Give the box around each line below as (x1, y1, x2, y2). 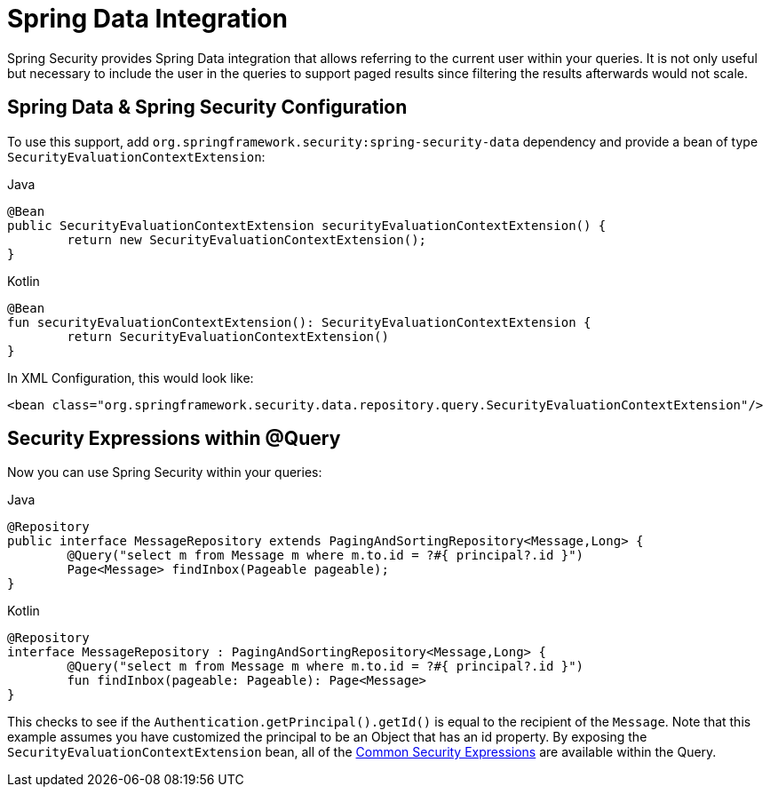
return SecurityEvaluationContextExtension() (67, 329, 389, 344)
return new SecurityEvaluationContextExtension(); (67, 232, 427, 247)
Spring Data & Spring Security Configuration (7, 96, 408, 119)
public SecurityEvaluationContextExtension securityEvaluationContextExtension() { (7, 218, 607, 233)
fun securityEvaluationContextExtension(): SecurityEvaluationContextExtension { (7, 314, 591, 330)
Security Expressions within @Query (7, 427, 341, 450)
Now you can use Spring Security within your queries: (7, 464, 322, 480)
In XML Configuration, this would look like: (7, 369, 254, 385)
